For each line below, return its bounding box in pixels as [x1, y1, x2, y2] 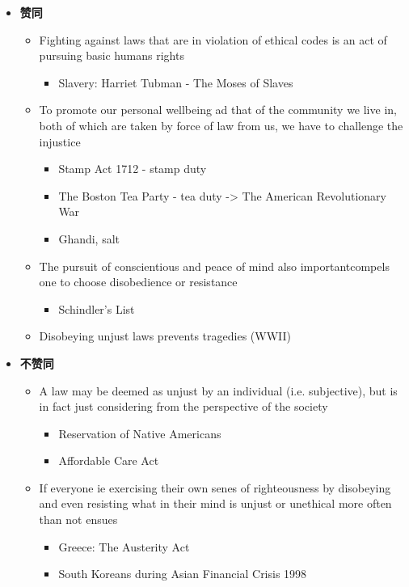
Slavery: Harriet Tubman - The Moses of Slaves [58, 74, 293, 91]
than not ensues [39, 511, 118, 528]
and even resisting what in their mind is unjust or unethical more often [39, 495, 392, 512]
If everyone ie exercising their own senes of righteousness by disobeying [39, 479, 391, 496]
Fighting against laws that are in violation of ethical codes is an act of [39, 31, 387, 48]
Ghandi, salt [58, 230, 120, 247]
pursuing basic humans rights [39, 47, 184, 64]
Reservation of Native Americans [58, 424, 221, 441]
